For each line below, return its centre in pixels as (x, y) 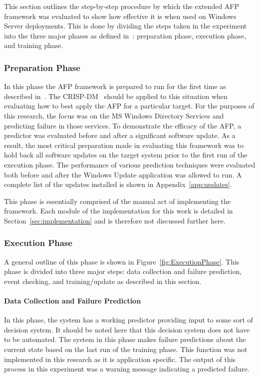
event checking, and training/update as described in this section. (103, 281)
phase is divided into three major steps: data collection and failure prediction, (123, 271)
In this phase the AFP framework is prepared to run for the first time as (115, 86)
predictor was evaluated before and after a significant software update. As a (120, 135)
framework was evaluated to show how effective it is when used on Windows (120, 16)
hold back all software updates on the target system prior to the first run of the (126, 155)
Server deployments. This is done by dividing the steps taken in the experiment (126, 26)
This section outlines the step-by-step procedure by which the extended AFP (122, 6)
